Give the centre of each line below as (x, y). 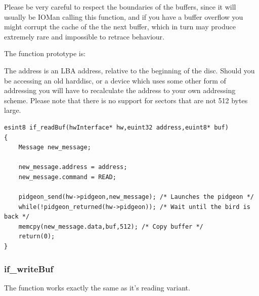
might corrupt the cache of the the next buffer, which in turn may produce (120, 27)
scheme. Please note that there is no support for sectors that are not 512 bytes (126, 100)
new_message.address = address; (73, 167)
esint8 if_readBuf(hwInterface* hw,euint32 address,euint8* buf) (116, 127)
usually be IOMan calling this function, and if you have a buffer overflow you (124, 16)
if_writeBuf (29, 268)
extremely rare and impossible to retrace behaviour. (84, 36)
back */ (17, 217)
